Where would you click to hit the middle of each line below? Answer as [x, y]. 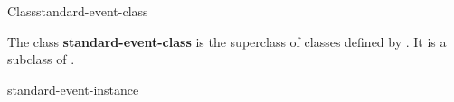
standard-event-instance [73, 89]
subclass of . [41, 59]
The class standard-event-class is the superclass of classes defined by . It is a [227, 41]
